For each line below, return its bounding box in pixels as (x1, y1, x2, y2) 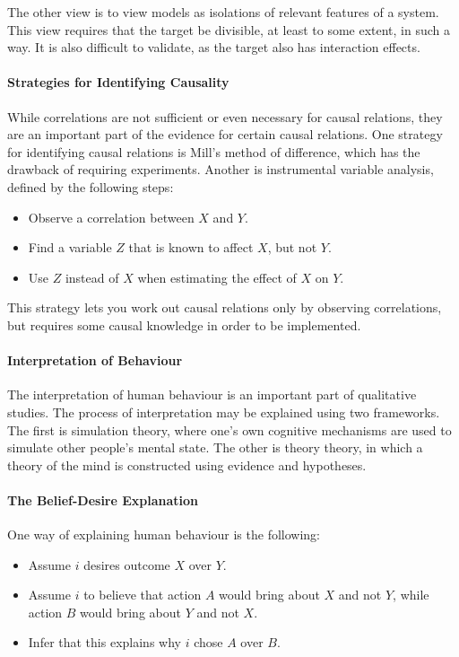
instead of (65, 267, 119, 286)
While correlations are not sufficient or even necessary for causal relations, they (7, 107, 443, 126)
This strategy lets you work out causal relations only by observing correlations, (7, 298, 442, 317)
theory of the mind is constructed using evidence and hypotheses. (7, 455, 367, 474)
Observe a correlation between (28, 207, 195, 226)
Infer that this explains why (28, 633, 181, 652)
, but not (267, 238, 317, 257)
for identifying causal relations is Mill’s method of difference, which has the (7, 142, 420, 161)
